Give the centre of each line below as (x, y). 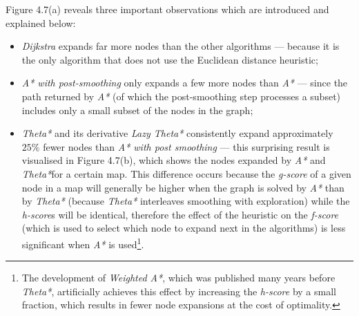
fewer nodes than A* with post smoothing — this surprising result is (186, 146)
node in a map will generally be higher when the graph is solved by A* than (183, 187)
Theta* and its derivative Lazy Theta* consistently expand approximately (177, 133)
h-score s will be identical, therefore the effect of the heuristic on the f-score (180, 214)
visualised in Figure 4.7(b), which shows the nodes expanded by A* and (174, 160)
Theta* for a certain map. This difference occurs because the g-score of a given (186, 173)
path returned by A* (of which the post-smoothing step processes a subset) (181, 96)
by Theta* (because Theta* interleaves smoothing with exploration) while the (186, 201)
